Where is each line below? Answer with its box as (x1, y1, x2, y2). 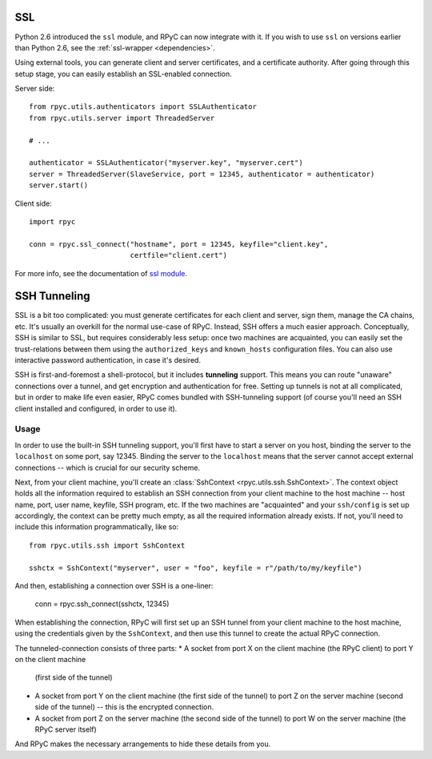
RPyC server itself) (34, 725, 98, 734)
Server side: (14, 84, 55, 94)
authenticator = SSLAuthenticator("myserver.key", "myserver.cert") (29, 159, 303, 167)
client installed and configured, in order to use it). (14, 404, 178, 413)
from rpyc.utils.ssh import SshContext (29, 540, 186, 550)
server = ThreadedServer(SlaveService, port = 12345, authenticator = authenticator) (29, 169, 375, 179)
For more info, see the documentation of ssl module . (14, 268, 188, 278)
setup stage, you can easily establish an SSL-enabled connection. (14, 69, 232, 78)
